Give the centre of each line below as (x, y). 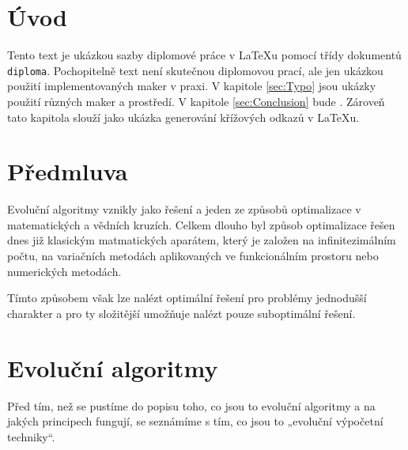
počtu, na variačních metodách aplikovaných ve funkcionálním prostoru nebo (193, 256)
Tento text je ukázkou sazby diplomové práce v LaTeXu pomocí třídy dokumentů (204, 55)
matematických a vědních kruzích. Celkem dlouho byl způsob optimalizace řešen (201, 224)
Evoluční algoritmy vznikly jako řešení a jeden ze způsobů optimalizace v (184, 209)
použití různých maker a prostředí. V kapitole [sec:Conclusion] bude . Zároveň (196, 101)
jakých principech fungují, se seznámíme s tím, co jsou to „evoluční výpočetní (195, 421)
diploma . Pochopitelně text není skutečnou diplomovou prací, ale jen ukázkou (195, 70)
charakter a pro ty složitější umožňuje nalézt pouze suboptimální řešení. (181, 313)
